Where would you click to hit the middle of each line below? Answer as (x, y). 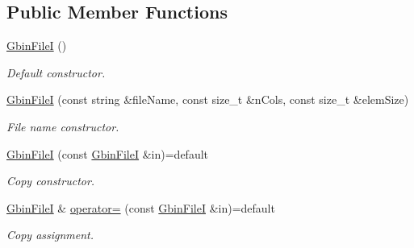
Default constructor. (56, 72)
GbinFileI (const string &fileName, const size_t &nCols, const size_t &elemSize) (208, 99)
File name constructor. (63, 126)
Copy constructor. (51, 181)
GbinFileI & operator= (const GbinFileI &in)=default (141, 207)
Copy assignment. (50, 235)
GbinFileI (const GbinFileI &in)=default (108, 153)
